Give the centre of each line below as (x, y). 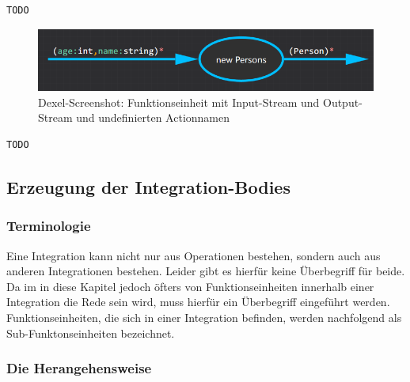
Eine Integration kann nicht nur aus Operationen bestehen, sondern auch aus (194, 255)
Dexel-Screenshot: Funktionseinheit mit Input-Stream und (179, 102)
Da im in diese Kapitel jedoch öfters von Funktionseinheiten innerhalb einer (190, 286)
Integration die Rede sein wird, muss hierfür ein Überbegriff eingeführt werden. (198, 302)
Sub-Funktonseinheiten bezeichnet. (91, 333)
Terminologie (49, 226)
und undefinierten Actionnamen (153, 117)
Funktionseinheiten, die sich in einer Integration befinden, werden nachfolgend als (204, 317)
